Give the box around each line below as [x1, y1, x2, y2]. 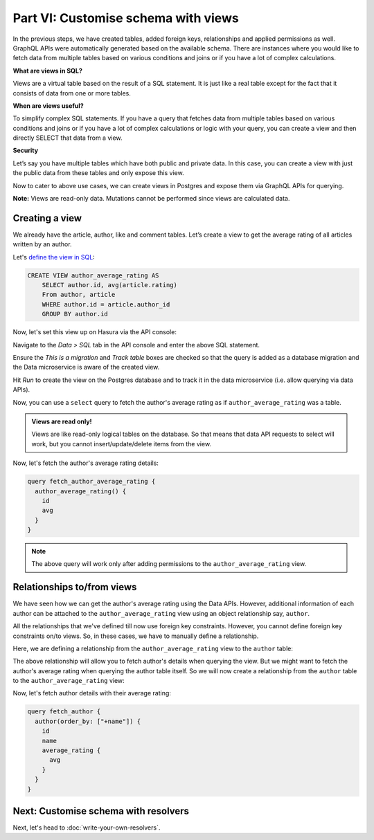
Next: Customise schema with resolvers [12, 805, 190, 816]
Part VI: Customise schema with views [12, 10, 239, 26]
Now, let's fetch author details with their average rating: [12, 689, 171, 697]
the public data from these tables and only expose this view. [12, 169, 184, 177]
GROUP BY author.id [42, 310, 109, 318]
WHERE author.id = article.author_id [42, 300, 170, 308]
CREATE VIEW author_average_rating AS [27, 271, 159, 280]
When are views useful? [12, 101, 84, 110]
